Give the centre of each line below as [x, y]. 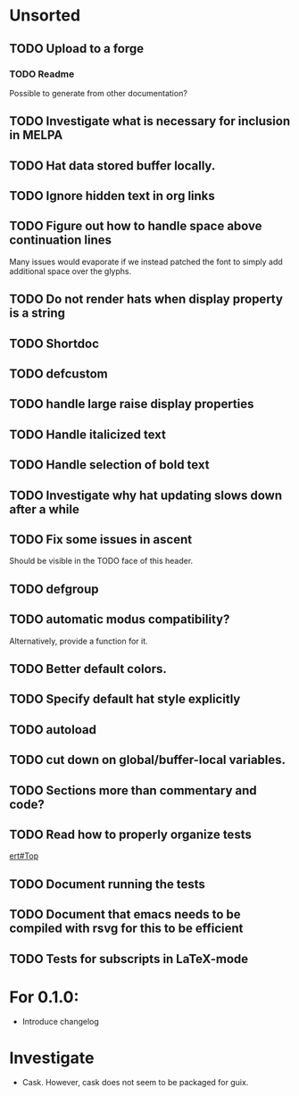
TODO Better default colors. [88, 669]
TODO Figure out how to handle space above [136, 226]
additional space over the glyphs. [71, 271]
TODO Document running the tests [107, 884]
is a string [37, 313]
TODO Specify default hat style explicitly [125, 699]
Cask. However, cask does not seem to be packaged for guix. [135, 1083]
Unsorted [45, 16]
